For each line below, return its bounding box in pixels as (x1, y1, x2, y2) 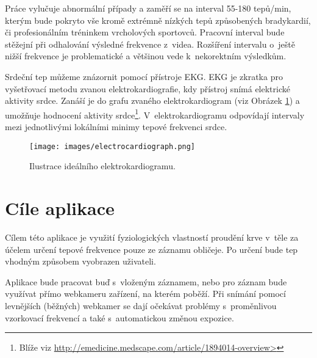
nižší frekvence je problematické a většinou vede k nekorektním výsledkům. (5, 49, 287, 62)
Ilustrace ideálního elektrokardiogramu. (29, 159, 176, 172)
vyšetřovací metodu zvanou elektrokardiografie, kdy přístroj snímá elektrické (5, 82, 290, 95)
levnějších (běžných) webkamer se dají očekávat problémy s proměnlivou (5, 299, 277, 312)
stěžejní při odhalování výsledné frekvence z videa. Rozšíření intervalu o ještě (5, 37, 295, 50)
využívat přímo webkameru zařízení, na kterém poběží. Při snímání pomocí (5, 287, 286, 300)
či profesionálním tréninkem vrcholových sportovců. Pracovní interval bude (5, 26, 285, 38)
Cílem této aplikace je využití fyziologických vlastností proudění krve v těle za (5, 230, 299, 243)
